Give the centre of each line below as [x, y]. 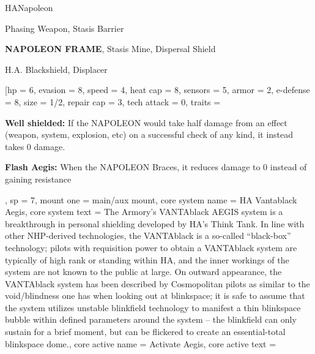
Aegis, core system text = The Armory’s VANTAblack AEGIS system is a [144, 212]
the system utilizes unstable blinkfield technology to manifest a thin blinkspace [153, 307]
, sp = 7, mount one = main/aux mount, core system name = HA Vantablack [151, 199]
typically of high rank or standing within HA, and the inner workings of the [147, 259]
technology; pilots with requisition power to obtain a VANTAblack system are [151, 247]
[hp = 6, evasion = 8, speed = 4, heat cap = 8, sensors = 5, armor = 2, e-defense [157, 90]
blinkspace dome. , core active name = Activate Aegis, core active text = [141, 343]
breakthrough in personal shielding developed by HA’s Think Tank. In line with [155, 223]
